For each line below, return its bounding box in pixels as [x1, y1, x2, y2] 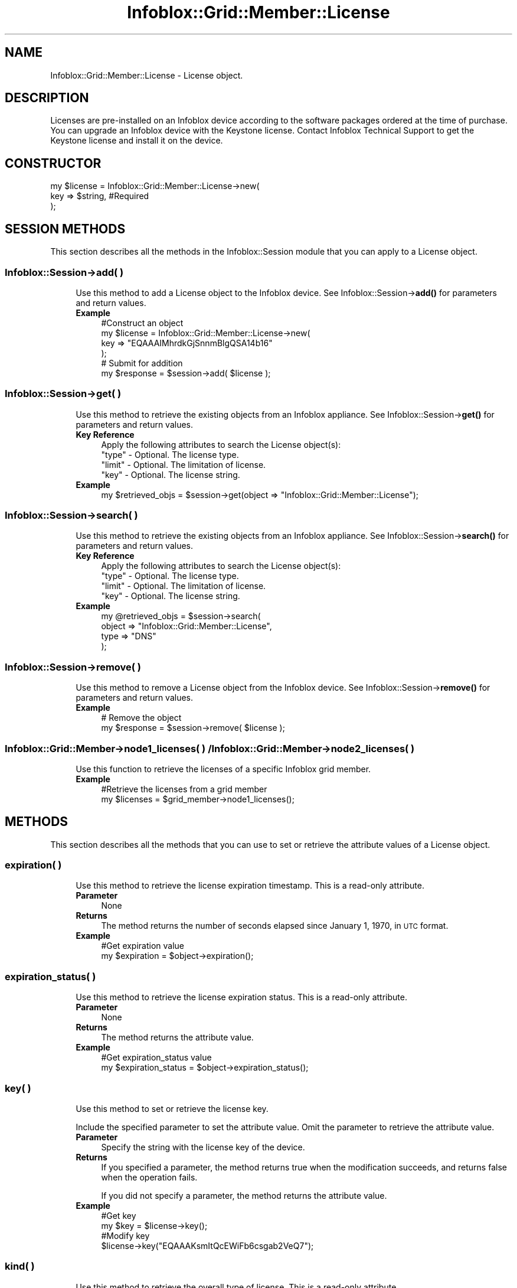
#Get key [101, 1210, 136, 1221]
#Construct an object [101, 317, 184, 328]
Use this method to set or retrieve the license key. [76, 1103, 269, 1114]
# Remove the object [101, 713, 182, 723]
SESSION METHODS [5, 221, 126, 236]
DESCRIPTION [5, 90, 89, 106]
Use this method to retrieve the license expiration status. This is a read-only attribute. [76, 992, 407, 1003]
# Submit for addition [101, 357, 183, 368]
